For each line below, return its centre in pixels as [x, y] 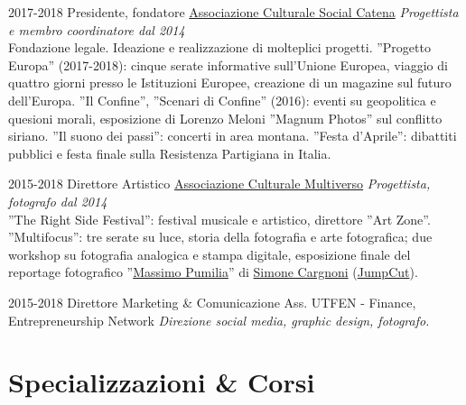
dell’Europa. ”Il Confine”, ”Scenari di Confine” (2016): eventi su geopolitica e [222, 100]
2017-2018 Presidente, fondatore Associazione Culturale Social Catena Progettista [233, 12]
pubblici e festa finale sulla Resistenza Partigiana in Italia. [170, 153]
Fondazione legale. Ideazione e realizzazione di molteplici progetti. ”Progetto [219, 47]
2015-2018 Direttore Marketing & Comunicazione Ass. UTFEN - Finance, [212, 302]
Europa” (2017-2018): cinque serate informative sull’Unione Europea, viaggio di [228, 64]
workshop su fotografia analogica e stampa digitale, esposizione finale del [210, 254]
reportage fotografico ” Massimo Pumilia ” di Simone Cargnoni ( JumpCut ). [213, 272]
